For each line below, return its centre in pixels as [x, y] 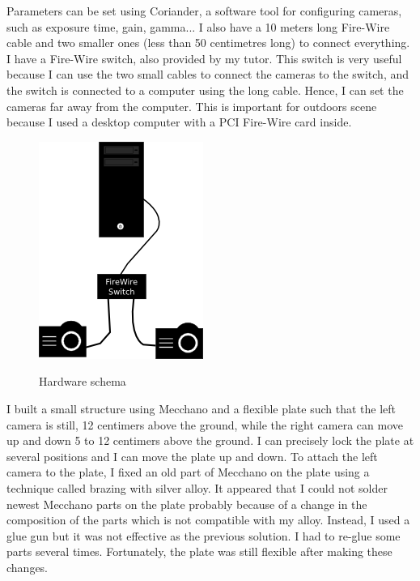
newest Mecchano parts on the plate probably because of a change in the [187, 504]
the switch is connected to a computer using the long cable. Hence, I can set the [205, 90]
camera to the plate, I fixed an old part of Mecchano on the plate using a [188, 472]
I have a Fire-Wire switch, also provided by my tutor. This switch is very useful [204, 58]
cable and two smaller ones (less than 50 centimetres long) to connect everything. [208, 43]
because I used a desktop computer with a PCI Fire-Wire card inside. [179, 122]
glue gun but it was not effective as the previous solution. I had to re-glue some [204, 535]
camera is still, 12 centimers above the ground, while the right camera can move [205, 424]
